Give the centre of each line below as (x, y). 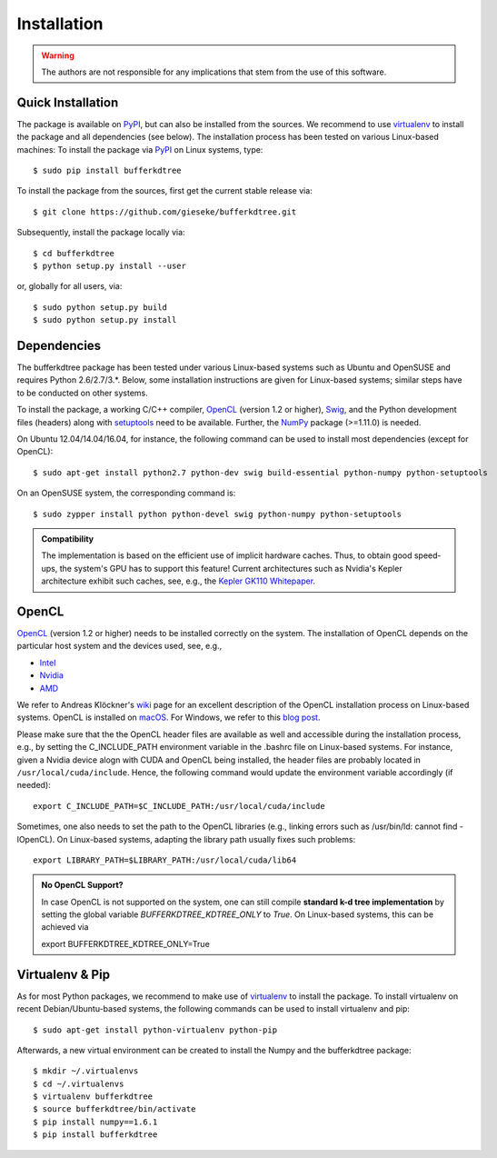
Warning (58, 55)
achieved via (65, 927)
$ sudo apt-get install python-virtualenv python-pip (155, 1030)
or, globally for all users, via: (70, 286)
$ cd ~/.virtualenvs (79, 1083)
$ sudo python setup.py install (105, 320)
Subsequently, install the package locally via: (101, 233)
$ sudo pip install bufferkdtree (107, 171)
